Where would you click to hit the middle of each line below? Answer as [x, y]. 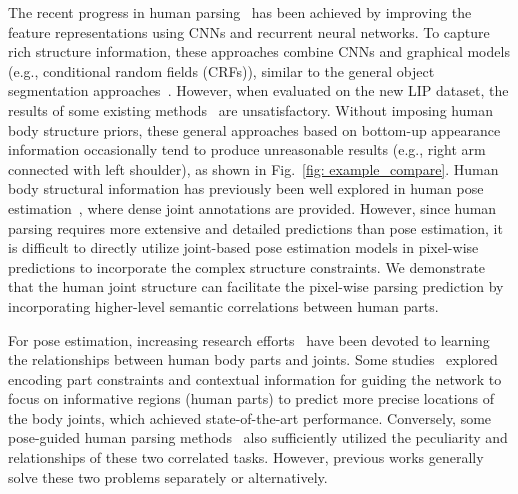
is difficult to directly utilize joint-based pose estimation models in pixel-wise [243, 247]
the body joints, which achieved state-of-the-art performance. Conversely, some [250, 417]
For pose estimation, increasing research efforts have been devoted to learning [249, 339]
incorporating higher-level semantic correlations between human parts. [223, 305]
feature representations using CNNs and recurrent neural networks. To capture [249, 31]
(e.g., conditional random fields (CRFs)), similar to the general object [221, 70]
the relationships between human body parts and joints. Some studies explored [253, 359]
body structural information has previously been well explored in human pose [246, 188]
